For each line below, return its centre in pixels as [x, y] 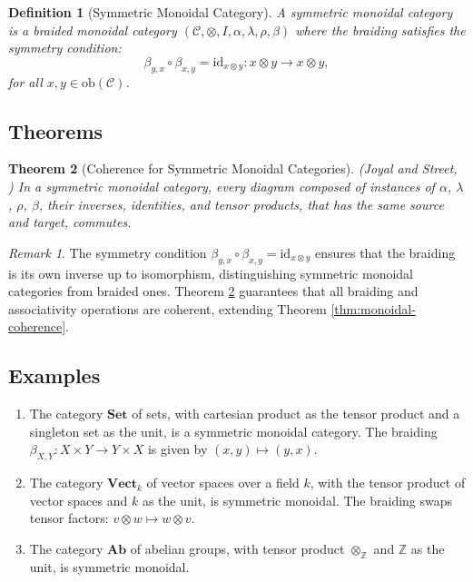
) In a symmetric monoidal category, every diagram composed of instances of [222, 186]
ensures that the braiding [385, 252]
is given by [177, 449]
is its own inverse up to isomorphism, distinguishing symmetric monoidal [211, 273]
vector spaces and [79, 500]
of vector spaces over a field [223, 483]
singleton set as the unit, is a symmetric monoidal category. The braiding [233, 431]
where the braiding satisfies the [380, 30]
